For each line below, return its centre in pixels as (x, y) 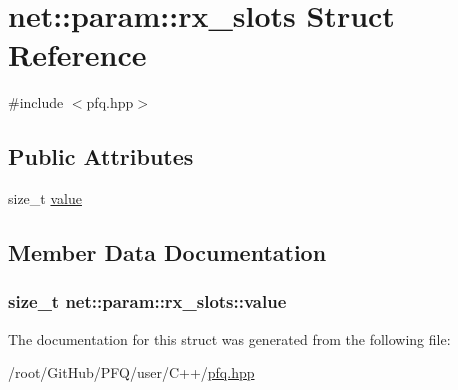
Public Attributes (101, 156)
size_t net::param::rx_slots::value (147, 301)
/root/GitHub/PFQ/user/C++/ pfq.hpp (131, 372)
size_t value (45, 198)
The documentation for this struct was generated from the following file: (229, 338)
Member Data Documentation (167, 252)
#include (36, 102)
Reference (77, 54)
